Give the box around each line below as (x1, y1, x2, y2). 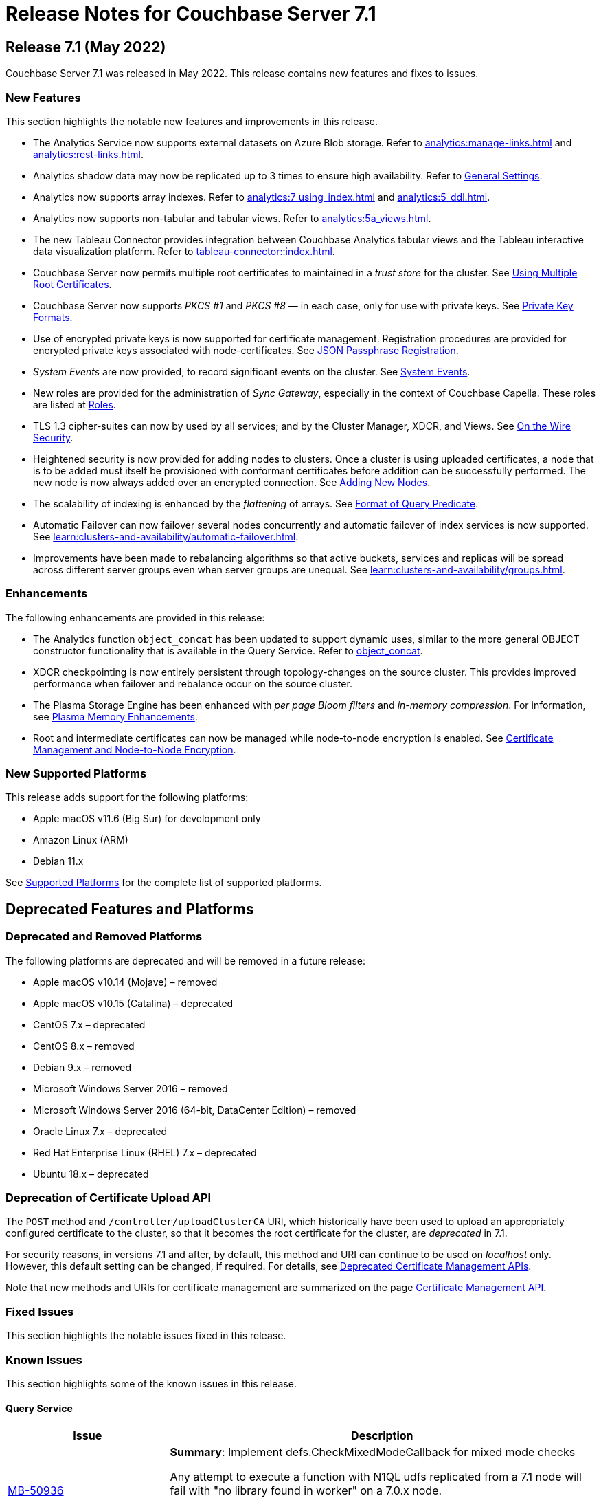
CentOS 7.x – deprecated (33, 1018, 146, 1031)
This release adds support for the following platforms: (5, 791, 249, 804)
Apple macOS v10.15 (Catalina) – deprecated (33, 997, 234, 1009)
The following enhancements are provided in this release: (5, 611, 265, 624)
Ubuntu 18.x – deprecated (33, 1167, 149, 1180)
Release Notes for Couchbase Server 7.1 (5, 2, 376, 25)
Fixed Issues (5, 1304, 74, 1319)
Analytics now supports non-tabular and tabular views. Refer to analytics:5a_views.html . (33, 212, 431, 224)
